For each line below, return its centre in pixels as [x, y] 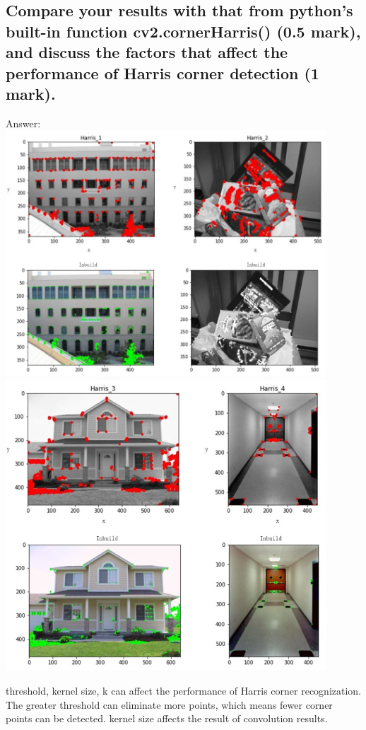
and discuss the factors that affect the [147, 52]
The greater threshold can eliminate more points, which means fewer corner [169, 704]
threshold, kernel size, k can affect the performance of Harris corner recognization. [184, 691]
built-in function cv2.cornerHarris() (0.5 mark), [183, 31]
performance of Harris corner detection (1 [163, 73]
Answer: [23, 123]
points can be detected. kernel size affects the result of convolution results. [167, 718]
